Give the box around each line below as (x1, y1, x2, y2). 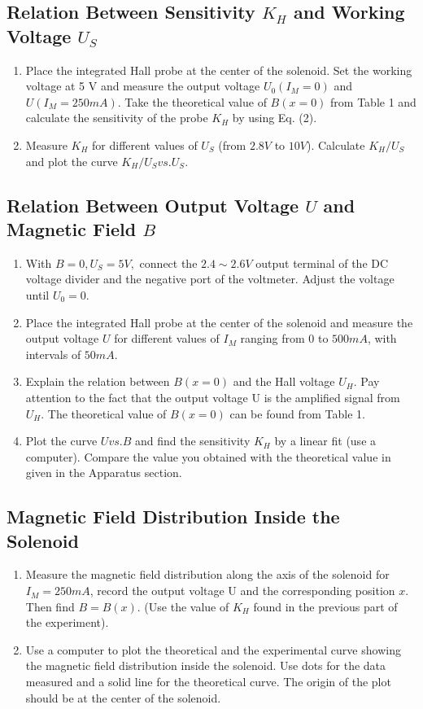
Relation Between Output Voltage (7, 192, 299, 217)
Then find (25, 597, 75, 615)
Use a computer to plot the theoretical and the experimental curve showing (25, 641, 401, 658)
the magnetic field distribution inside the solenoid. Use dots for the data (25, 657, 386, 674)
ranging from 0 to (240, 330, 329, 347)
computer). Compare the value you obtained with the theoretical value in (25, 448, 391, 465)
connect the (139, 254, 198, 271)
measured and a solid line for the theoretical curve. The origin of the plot (25, 673, 391, 690)
